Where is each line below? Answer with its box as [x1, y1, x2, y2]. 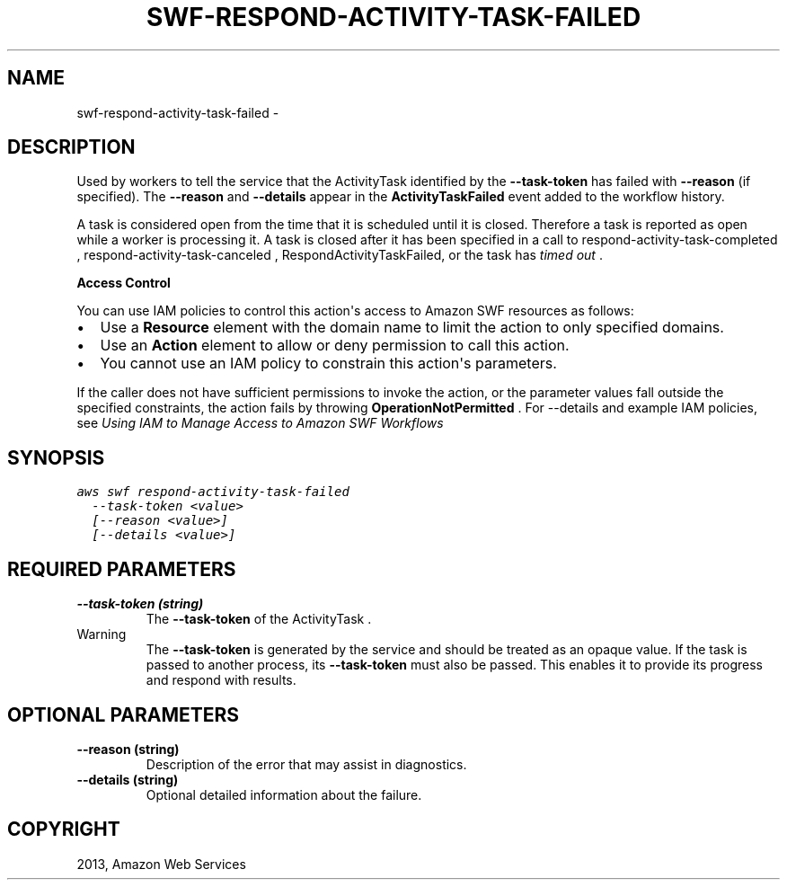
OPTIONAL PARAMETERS [7, 703, 240, 726]
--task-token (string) [76, 596, 204, 612]
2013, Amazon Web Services [76, 856, 246, 872]
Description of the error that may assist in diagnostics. [146, 756, 467, 772]
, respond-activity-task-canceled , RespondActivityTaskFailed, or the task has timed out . [76, 247, 603, 263]
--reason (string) [76, 741, 180, 757]
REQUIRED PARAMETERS [7, 557, 236, 581]
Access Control [76, 275, 171, 291]
